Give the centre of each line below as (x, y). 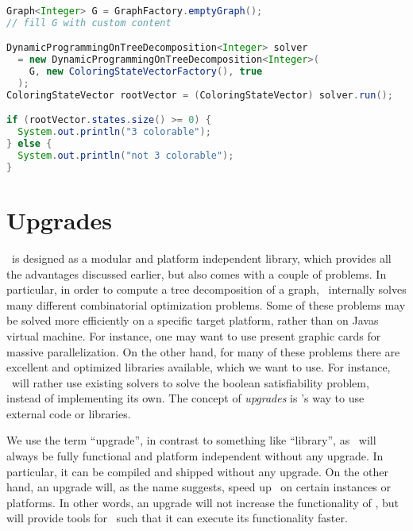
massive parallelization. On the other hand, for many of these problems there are (203, 351)
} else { (29, 144)
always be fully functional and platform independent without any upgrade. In (195, 456)
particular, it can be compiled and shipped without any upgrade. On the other (197, 471)
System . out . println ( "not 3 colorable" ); (126, 156)
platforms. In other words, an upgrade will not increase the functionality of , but (203, 502)
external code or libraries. (69, 413)
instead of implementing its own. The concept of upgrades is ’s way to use (185, 398)
